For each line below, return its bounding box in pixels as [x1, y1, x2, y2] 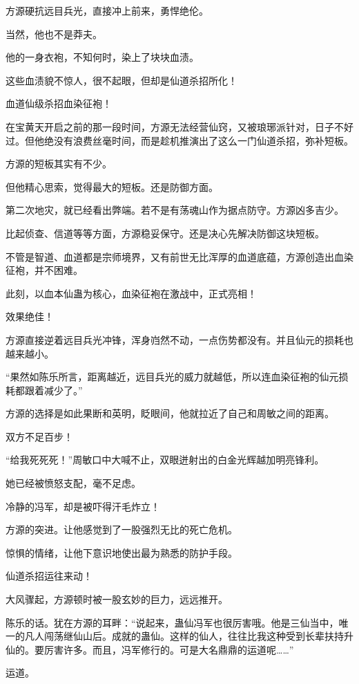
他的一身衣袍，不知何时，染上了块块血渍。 [6, 50, 199, 64]
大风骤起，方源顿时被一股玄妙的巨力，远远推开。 [6, 592, 228, 607]
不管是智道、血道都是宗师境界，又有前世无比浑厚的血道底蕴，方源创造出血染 [6, 249, 353, 264]
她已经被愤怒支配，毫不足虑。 [6, 476, 141, 490]
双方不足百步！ [6, 429, 73, 443]
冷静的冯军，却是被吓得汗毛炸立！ [6, 499, 160, 513]
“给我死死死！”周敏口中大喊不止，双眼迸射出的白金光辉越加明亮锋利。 [6, 452, 324, 467]
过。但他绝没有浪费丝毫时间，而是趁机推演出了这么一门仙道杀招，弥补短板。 [6, 133, 353, 147]
